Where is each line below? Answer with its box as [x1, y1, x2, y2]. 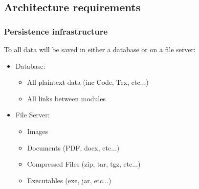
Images [27, 126, 48, 136]
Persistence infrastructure [4, 25, 108, 37]
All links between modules [27, 93, 106, 103]
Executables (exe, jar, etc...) [27, 175, 111, 185]
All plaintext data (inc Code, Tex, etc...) [27, 77, 149, 87]
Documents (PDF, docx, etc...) [27, 142, 120, 152]
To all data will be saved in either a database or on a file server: [4, 44, 196, 54]
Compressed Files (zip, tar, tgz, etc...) [27, 159, 141, 169]
